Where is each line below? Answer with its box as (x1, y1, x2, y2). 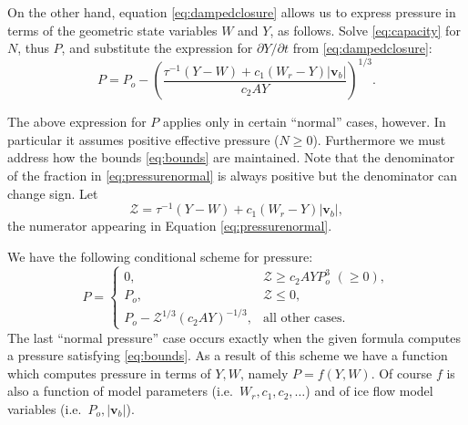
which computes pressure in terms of (7, 363, 211, 382)
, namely (239, 363, 289, 382)
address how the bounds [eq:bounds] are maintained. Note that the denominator (7, 148, 455, 167)
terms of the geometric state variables (7, 20, 218, 39)
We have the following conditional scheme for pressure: (7, 246, 313, 265)
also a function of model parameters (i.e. (7, 381, 233, 400)
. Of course (371, 363, 432, 382)
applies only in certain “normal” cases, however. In (163, 112, 446, 131)
